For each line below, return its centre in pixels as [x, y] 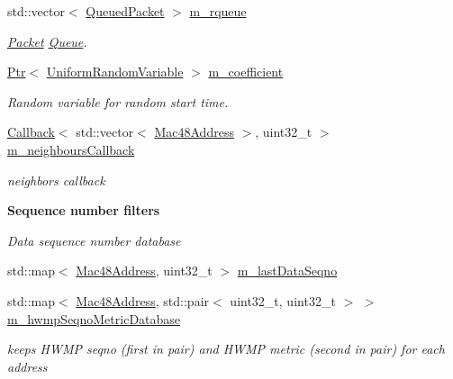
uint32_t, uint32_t [283, 300]
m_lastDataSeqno [287, 271]
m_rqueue [218, 11]
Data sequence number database [94, 240]
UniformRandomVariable [115, 72]
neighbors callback [56, 180]
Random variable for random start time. [118, 101]
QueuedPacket [125, 11]
